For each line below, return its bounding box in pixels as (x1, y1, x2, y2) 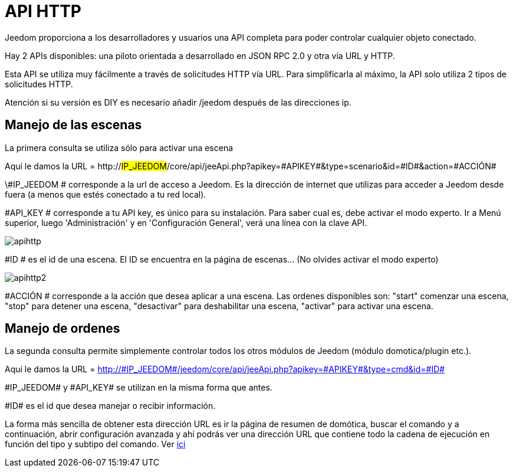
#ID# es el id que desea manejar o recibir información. (5, 401, 216, 411)
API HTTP (5, 1, 81, 21)
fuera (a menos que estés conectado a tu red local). (5, 189, 206, 199)
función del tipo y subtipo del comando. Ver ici (5, 439, 186, 450)
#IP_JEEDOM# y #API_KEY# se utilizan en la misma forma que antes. (5, 382, 272, 393)
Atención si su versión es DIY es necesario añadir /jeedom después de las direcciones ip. (5, 97, 351, 107)
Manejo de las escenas (5, 117, 142, 133)
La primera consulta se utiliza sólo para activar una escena (5, 142, 234, 153)
